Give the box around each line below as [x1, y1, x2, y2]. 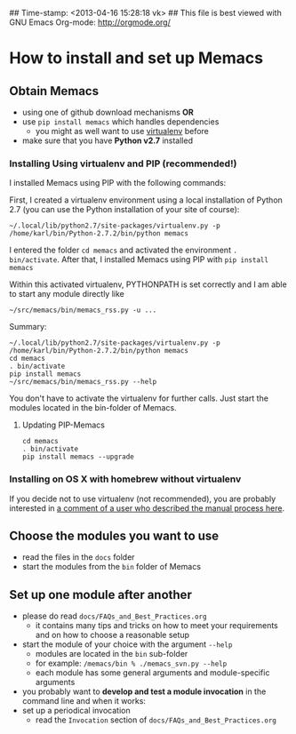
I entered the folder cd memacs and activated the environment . [9, 244, 238, 256]
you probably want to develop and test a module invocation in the [21, 686, 267, 697]
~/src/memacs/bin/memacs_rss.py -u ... [9, 306, 157, 315]
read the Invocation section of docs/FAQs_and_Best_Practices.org [35, 714, 277, 725]
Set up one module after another [9, 586, 193, 602]
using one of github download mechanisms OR [21, 107, 194, 117]
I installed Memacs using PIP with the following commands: [9, 178, 227, 188]
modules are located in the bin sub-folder [35, 649, 188, 659]
